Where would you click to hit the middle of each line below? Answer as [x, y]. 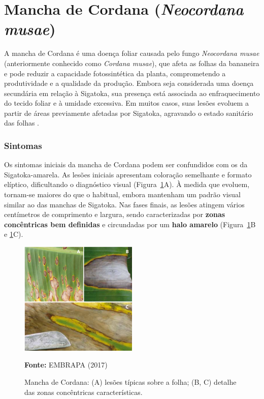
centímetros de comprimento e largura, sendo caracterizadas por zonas [115, 214]
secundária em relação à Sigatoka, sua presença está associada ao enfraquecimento [132, 93]
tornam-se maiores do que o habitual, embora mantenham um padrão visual [122, 194]
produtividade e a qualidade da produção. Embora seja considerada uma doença [129, 83]
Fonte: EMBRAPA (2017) [66, 365]
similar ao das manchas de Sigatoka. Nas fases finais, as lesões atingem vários [124, 204]
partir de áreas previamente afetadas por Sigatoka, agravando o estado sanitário [129, 113]
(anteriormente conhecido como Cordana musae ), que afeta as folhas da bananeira [132, 63]
